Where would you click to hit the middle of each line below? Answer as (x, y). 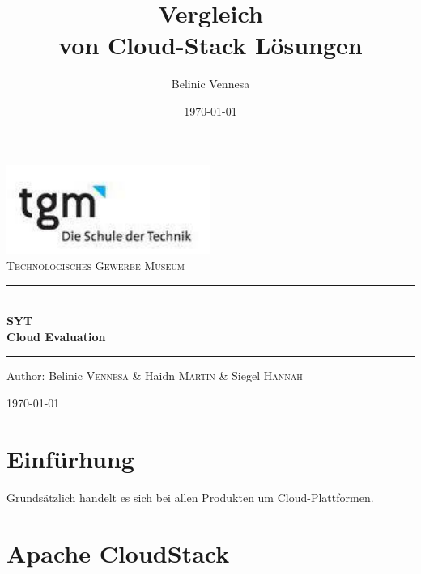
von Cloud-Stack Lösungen (210, 45)
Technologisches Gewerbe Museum (96, 266)
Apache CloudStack (118, 553)
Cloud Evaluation (56, 336)
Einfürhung (70, 458)
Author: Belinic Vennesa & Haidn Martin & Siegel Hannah (155, 376)
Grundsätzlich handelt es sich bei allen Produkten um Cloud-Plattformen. (190, 497)
